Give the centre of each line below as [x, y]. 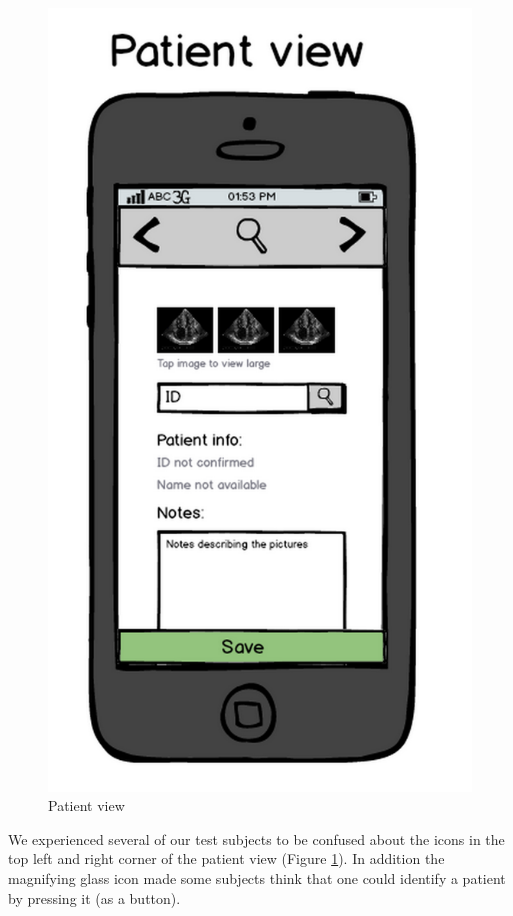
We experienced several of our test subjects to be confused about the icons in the [256, 838]
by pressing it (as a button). [94, 897]
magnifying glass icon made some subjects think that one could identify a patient [257, 878]
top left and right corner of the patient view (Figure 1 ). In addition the [226, 858]
